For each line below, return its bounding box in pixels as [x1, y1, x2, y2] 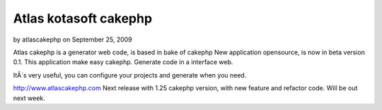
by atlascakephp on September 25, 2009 [13, 35, 132, 44]
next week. [13, 94, 45, 102]
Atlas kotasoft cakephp [13, 11, 152, 26]
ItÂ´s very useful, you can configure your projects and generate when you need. [13, 71, 247, 79]
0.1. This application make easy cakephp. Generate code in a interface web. [13, 58, 233, 66]
